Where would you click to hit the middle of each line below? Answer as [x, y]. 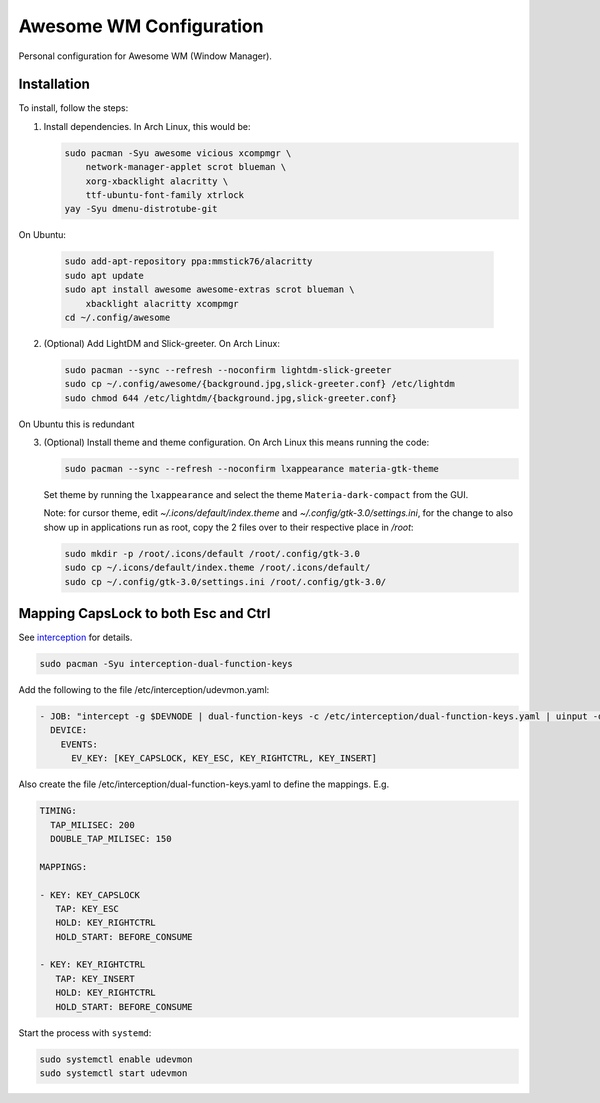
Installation [54, 84]
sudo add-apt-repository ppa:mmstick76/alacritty [188, 261]
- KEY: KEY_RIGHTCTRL [92, 964]
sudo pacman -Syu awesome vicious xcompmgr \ [178, 153]
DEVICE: [69, 730]
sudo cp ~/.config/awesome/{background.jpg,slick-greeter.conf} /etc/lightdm [259, 384]
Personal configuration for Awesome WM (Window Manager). [145, 56]
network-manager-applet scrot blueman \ [186, 167]
